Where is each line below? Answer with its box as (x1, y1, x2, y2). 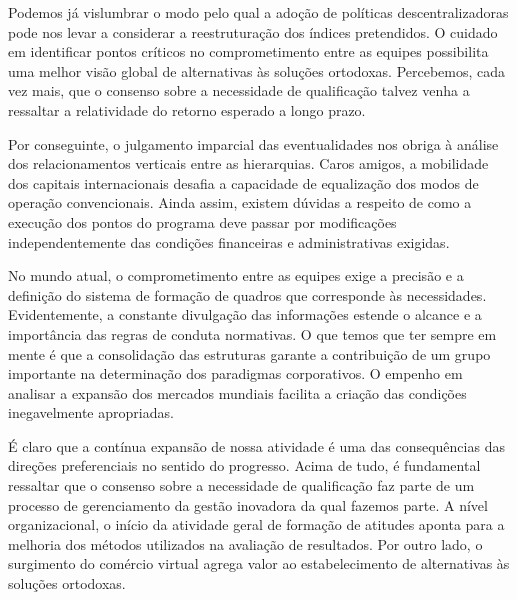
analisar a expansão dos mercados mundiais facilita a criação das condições (8, 382, 467, 403)
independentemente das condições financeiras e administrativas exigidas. (8, 231, 450, 252)
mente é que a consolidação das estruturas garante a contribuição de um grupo (8, 343, 491, 364)
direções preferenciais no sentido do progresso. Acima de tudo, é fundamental (8, 455, 481, 476)
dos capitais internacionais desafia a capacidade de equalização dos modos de (8, 172, 479, 193)
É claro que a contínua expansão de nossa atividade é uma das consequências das (8, 435, 505, 456)
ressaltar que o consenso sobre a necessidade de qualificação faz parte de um (8, 475, 475, 496)
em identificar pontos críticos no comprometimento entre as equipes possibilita (8, 41, 489, 62)
